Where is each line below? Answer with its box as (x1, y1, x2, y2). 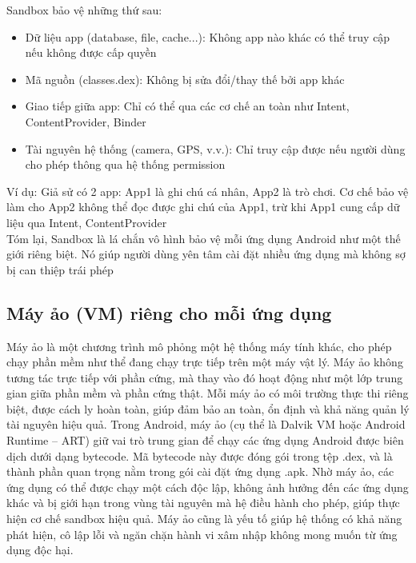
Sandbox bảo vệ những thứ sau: (6, 2, 162, 18)
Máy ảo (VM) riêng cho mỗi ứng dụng (6, 300, 332, 325)
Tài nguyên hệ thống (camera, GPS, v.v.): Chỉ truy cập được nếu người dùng (25, 140, 406, 157)
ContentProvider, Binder (25, 113, 146, 130)
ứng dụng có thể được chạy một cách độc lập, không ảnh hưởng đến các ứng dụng (6, 478, 409, 495)
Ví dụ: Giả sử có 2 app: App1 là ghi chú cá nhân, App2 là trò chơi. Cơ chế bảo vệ (6, 182, 409, 199)
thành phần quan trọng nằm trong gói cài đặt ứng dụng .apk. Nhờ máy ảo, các (6, 463, 394, 480)
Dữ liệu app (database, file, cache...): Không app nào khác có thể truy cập (25, 28, 390, 45)
